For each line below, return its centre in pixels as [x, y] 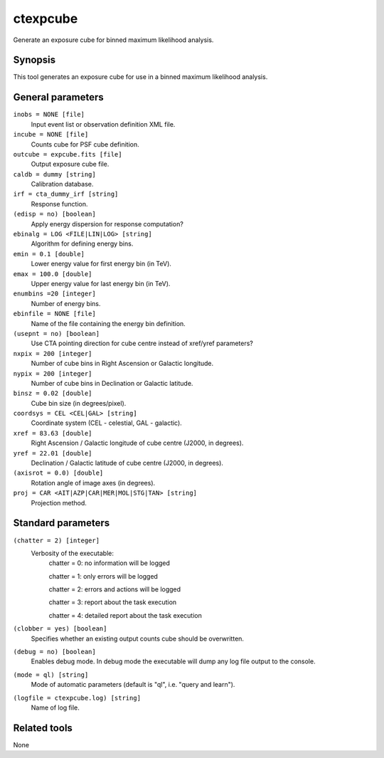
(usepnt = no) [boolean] [56, 333]
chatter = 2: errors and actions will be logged [115, 589]
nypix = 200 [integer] [53, 373]
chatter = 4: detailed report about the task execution [125, 615]
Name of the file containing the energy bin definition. [108, 323]
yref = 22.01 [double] [53, 453]
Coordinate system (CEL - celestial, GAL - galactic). [107, 423]
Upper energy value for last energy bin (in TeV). [101, 284]
